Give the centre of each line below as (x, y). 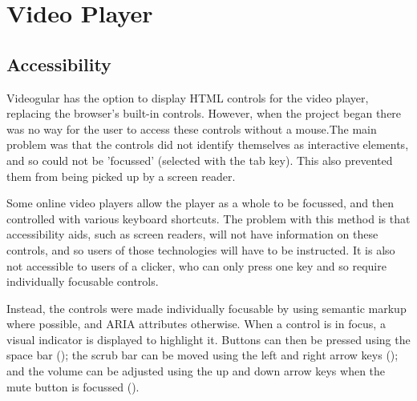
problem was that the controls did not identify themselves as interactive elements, (208, 144)
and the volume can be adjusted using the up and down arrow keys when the (196, 371)
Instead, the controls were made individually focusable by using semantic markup (206, 308)
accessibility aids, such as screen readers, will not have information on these (192, 234)
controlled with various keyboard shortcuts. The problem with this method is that (208, 218)
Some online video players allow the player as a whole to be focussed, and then (200, 203)
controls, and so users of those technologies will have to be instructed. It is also (201, 249)
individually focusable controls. (83, 281)
